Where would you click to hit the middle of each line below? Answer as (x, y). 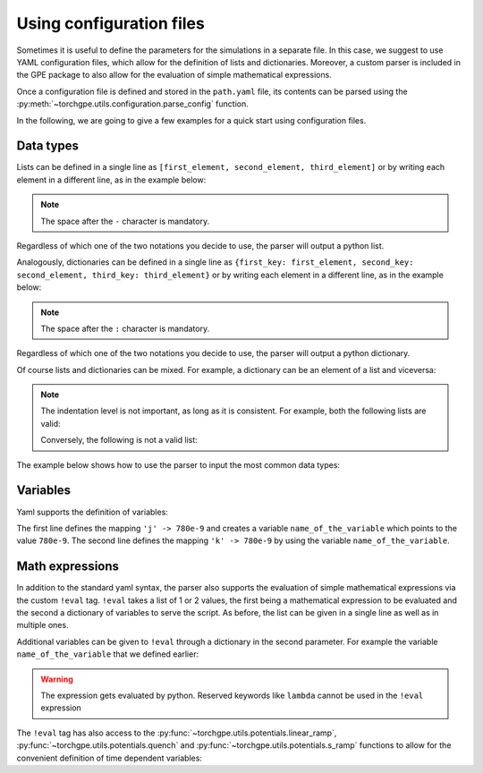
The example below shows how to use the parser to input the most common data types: (178, 464)
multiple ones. (42, 625)
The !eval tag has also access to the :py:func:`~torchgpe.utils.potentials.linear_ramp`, (177, 733)
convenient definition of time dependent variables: (110, 758)
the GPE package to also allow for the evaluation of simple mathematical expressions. (174, 75)
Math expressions (68, 567)
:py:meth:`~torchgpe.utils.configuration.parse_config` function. (133, 104)
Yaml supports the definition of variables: (93, 512)
